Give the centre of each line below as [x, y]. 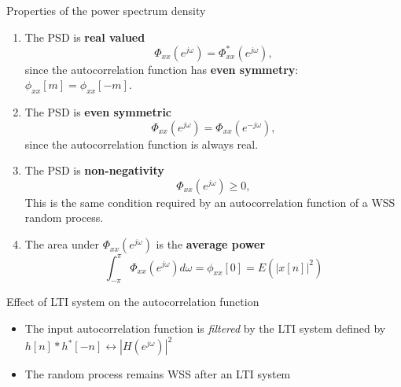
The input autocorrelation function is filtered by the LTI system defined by [205, 328]
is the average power [211, 244]
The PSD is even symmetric [98, 112]
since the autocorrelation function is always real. [142, 144]
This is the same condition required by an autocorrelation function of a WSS [210, 202]
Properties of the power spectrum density [106, 10]
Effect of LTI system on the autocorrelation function [133, 302]
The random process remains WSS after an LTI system [158, 374]
